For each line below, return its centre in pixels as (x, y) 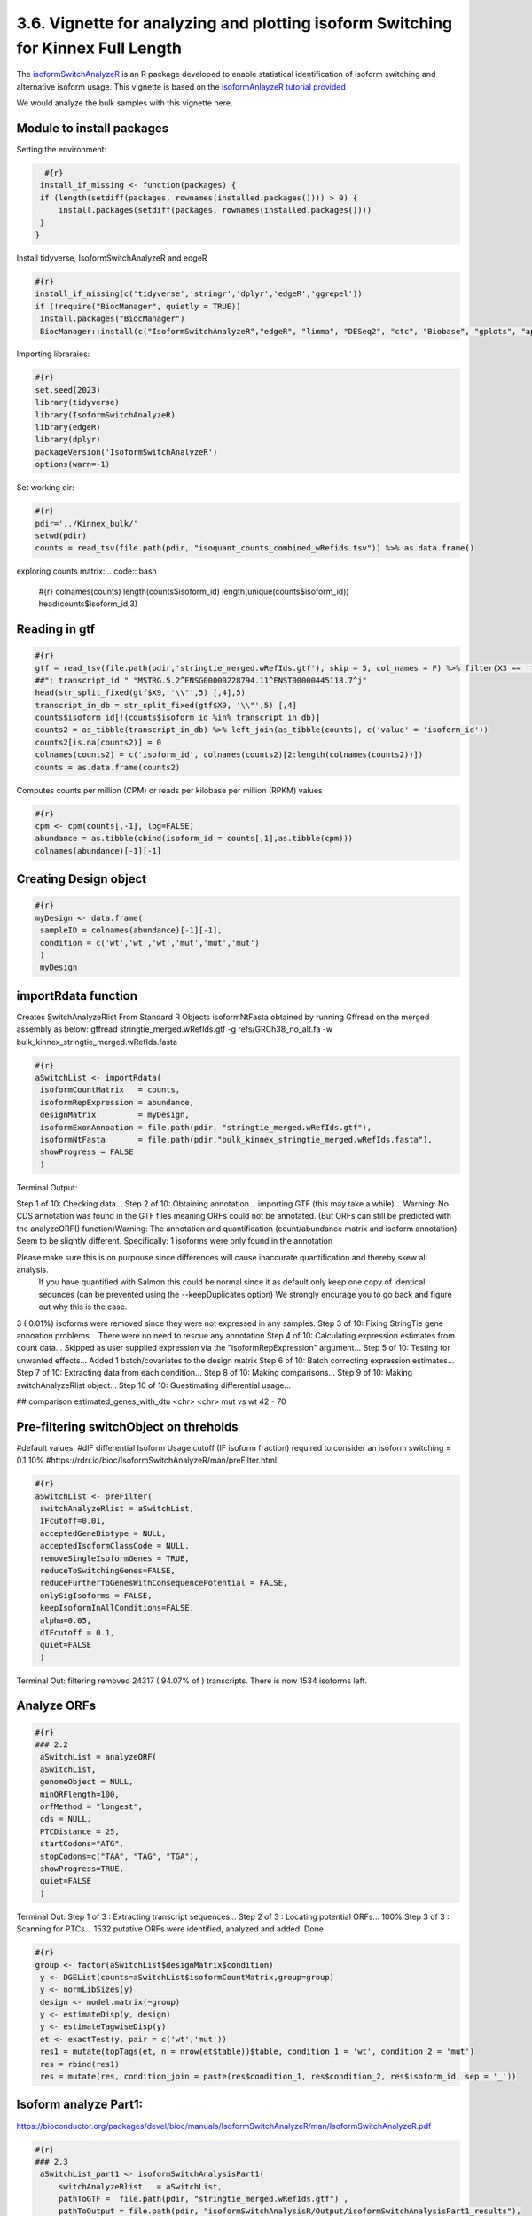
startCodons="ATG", (82, 1844)
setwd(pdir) (61, 535)
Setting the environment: (61, 150)
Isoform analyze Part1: (80, 2105)
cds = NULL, (66, 1819)
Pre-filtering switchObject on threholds (127, 1427)
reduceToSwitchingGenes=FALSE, (108, 1570)
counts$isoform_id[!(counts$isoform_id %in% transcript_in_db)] (178, 718)
